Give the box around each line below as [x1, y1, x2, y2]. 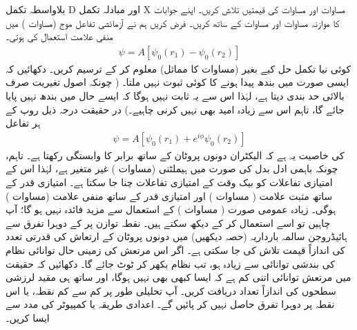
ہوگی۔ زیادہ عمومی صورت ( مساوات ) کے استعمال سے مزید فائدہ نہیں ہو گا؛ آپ [6, 202, 336, 217]
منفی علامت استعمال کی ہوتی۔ [6, 29, 113, 44]
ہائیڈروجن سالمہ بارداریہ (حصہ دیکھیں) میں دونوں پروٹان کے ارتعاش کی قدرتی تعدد [6, 229, 347, 244]
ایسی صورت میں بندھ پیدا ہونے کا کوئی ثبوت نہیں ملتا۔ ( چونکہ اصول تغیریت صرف [6, 75, 349, 89]
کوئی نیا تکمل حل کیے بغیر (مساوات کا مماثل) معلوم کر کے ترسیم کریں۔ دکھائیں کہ [6, 61, 351, 75]
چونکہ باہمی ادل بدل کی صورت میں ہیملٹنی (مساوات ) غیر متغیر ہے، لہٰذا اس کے [6, 161, 338, 176]
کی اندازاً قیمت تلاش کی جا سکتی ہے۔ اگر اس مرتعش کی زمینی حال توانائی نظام [6, 242, 345, 257]
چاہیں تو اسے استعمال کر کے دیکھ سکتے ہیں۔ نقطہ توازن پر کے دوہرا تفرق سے [6, 215, 331, 230]
